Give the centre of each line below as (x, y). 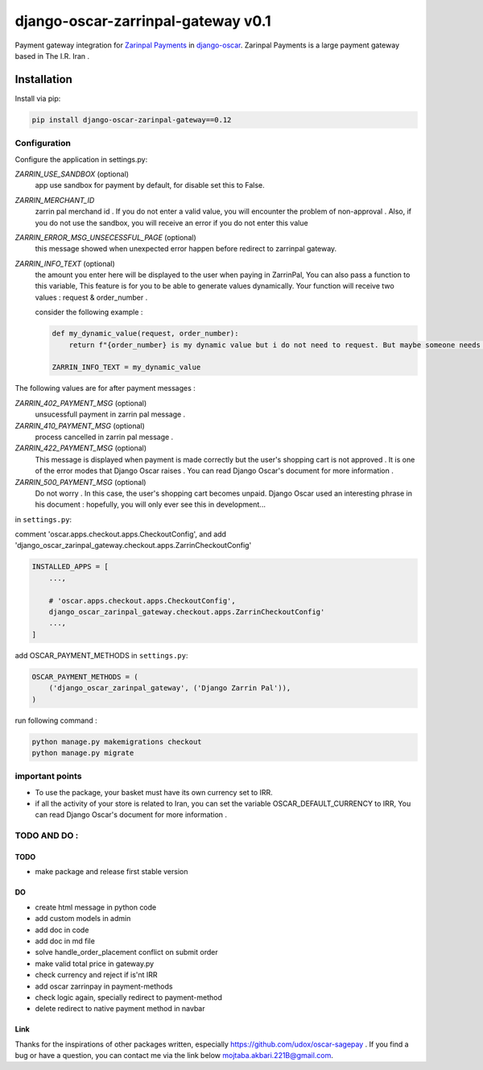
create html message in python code (96, 907)
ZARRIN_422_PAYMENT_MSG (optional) (81, 448)
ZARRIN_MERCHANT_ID (55, 200)
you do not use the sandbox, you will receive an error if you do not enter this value (172, 222)
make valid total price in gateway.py (95, 964)
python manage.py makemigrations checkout (117, 742)
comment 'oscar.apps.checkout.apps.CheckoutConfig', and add (121, 534)
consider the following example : (89, 312)
